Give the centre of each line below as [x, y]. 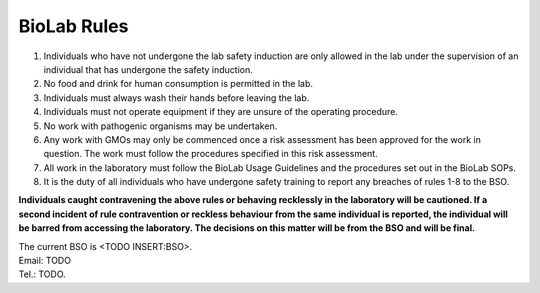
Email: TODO [45, 261]
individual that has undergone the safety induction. [148, 69]
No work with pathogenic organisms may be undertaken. [160, 126]
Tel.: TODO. [42, 274]
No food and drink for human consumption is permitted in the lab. [178, 84]
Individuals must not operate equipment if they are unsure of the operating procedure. [221, 112]
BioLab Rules [73, 26]
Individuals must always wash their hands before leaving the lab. [176, 97]
